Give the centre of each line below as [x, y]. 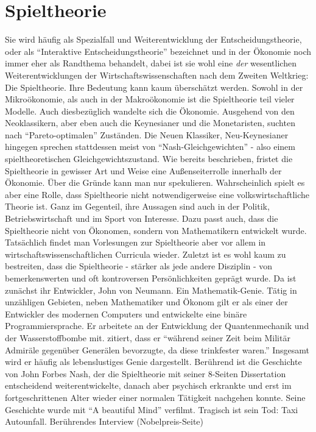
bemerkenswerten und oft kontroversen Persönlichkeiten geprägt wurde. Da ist [151, 278]
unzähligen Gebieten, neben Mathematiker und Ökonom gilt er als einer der [146, 302]
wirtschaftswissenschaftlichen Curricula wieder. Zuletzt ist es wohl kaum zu [146, 254]
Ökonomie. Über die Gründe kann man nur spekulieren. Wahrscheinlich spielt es [155, 182]
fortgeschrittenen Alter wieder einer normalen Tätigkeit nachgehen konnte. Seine [155, 397]
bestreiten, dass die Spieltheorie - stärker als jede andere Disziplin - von [139, 266]
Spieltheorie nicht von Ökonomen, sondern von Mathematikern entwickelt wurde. [156, 230]
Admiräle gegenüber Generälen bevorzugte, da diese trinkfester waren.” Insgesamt [157, 349]
